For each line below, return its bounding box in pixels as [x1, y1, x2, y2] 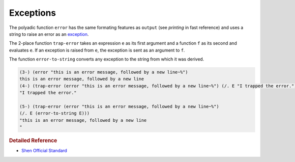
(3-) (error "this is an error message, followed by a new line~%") [19, 69, 188, 75]
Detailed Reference [9, 137, 58, 144]
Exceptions [9, 7, 56, 18]
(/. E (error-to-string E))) [19, 110, 90, 116]
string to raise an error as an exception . [9, 31, 89, 37]
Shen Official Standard [21, 148, 67, 154]
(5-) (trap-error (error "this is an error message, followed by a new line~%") [19, 104, 219, 109]
